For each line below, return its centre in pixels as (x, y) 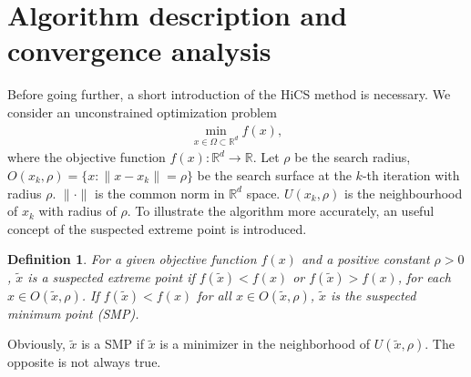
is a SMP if (113, 344)
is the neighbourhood (404, 193)
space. (263, 193)
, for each (424, 276)
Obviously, (36, 344)
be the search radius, (353, 157)
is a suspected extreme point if (111, 276)
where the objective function (87, 157)
